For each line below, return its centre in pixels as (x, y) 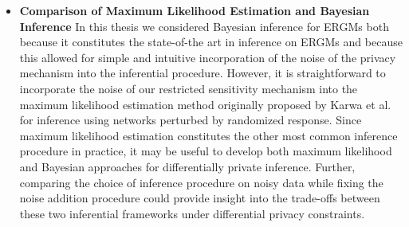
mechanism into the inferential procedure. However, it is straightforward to (203, 73)
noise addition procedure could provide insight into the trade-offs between (200, 198)
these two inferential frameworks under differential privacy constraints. (192, 213)
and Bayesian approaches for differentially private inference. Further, (187, 166)
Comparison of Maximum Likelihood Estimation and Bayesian (195, 10)
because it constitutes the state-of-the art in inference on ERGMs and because (211, 42)
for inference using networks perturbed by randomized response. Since (191, 120)
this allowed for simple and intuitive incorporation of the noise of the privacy (208, 57)
